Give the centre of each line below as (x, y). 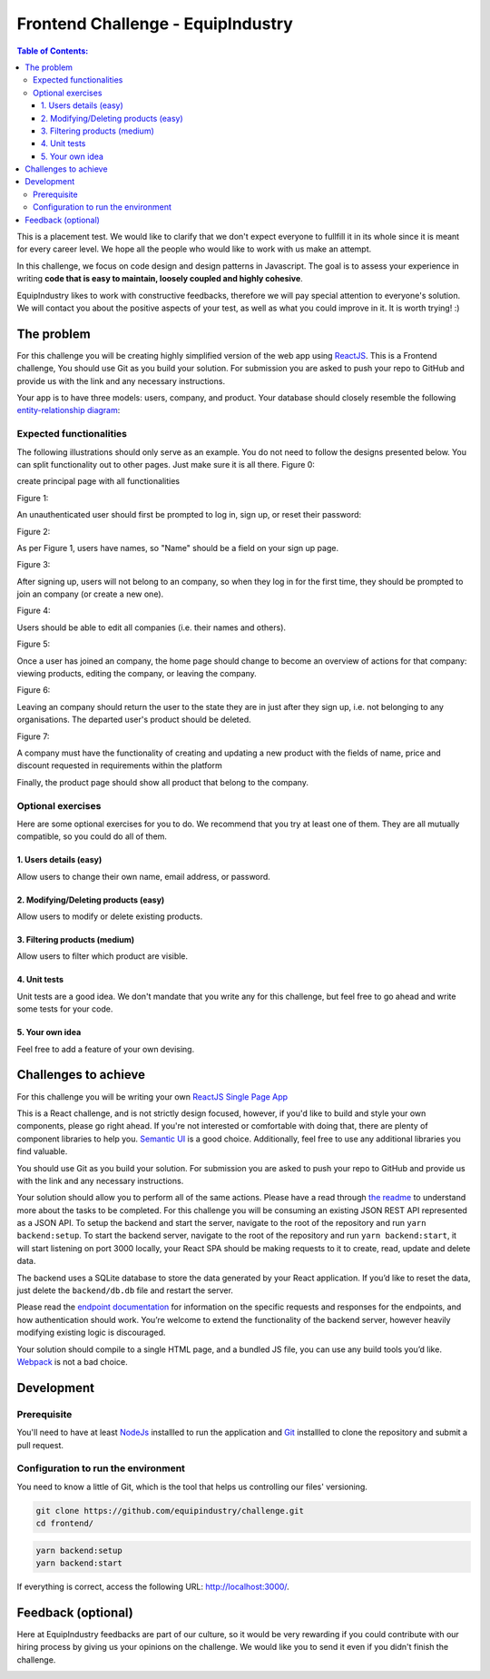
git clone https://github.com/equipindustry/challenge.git (170, 1511)
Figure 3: (34, 565)
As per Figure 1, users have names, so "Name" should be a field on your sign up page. (178, 548)
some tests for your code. (65, 1009)
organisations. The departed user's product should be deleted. (134, 720)
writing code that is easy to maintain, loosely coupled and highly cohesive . (160, 279)
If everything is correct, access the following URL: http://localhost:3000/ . (153, 1586)
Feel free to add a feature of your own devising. (106, 1049)
